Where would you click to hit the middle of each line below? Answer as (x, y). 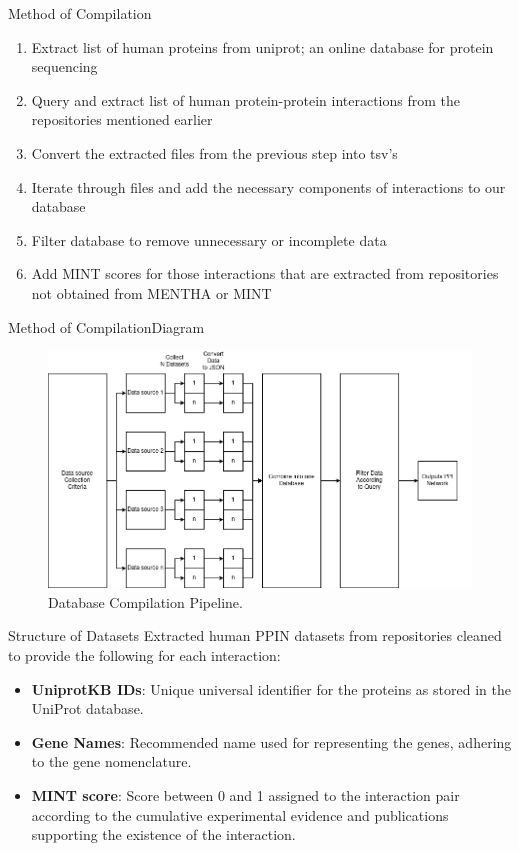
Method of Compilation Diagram (106, 326)
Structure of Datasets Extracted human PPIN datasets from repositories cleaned (255, 635)
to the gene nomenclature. (111, 761)
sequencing (64, 66)
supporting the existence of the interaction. (163, 834)
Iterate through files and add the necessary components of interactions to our (268, 186)
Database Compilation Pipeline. (145, 601)
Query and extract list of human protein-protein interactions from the (245, 99)
